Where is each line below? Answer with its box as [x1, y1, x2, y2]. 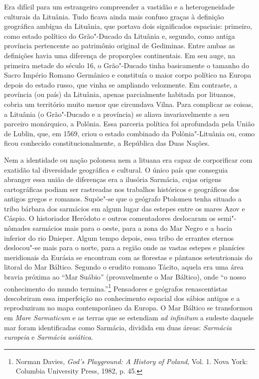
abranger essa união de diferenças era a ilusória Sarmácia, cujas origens [4, 174, 222, 185]
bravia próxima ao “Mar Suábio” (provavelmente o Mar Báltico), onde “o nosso [4, 272, 246, 282]
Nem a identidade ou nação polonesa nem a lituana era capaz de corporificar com [4, 154, 253, 165]
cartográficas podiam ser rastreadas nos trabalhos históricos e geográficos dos [4, 184, 240, 194]
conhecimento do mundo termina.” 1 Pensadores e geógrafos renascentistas [4, 282, 228, 293]
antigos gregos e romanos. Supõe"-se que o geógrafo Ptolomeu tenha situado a [4, 193, 242, 204]
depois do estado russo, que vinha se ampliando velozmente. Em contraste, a [4, 79, 238, 90]
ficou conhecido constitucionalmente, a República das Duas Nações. [4, 138, 210, 148]
